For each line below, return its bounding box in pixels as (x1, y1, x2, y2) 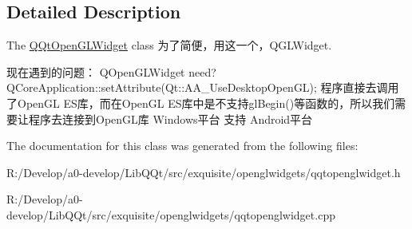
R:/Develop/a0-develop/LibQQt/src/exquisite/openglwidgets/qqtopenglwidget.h (6, 164, 401, 180)
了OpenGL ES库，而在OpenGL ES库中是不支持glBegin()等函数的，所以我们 (6, 94, 395, 111)
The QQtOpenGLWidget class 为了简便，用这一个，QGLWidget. (6, 37, 332, 53)
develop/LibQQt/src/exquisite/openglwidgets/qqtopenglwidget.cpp (6, 206, 335, 223)
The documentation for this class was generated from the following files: (6, 137, 359, 154)
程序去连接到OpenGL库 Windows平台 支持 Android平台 (28, 110, 313, 127)
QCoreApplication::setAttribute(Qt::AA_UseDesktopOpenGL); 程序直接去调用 (6, 79, 399, 96)
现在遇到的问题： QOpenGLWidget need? (6, 63, 216, 80)
